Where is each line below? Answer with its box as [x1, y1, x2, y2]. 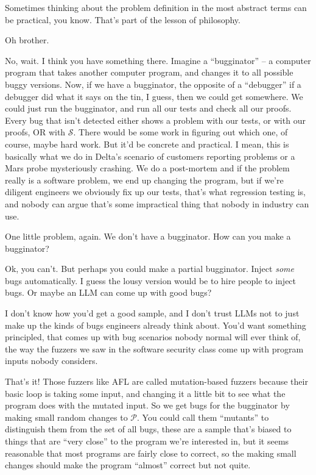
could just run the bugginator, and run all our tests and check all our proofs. [5, 102, 292, 115]
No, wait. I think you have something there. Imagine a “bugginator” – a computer [5, 54, 311, 66]
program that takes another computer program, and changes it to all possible [5, 66, 293, 79]
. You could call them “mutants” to [136, 410, 269, 423]
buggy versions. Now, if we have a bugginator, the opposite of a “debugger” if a [5, 77, 301, 90]
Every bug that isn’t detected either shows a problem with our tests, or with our [5, 113, 306, 126]
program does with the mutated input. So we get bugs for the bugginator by [5, 399, 290, 412]
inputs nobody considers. [5, 354, 98, 367]
